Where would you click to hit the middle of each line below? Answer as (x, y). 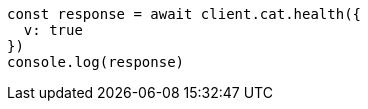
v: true (53, 30)
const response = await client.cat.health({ (184, 14)
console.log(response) (96, 62)
